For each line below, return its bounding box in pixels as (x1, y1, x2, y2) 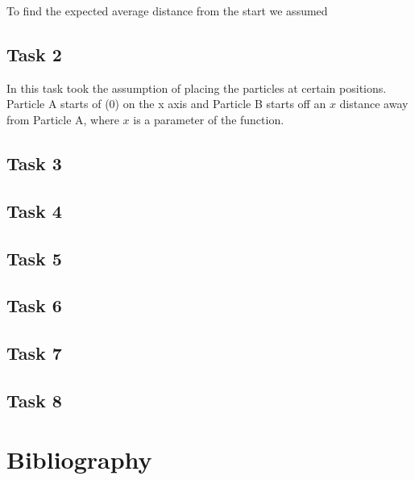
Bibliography (6, 443, 152, 476)
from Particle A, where (6, 111, 119, 127)
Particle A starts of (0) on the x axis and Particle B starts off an (6, 95, 326, 112)
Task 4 (6, 198, 62, 223)
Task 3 (6, 150, 62, 175)
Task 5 (6, 245, 62, 270)
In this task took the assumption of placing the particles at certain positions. (6, 79, 387, 96)
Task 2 (6, 41, 62, 66)
